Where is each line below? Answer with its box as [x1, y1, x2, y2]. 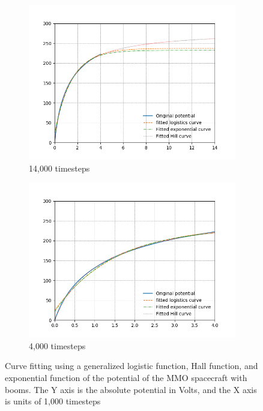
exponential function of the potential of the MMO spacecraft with [5, 371, 247, 383]
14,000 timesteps [29, 161, 90, 174]
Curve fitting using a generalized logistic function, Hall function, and [5, 359, 258, 372]
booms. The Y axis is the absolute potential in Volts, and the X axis [5, 383, 257, 395]
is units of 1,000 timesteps [5, 395, 101, 407]
